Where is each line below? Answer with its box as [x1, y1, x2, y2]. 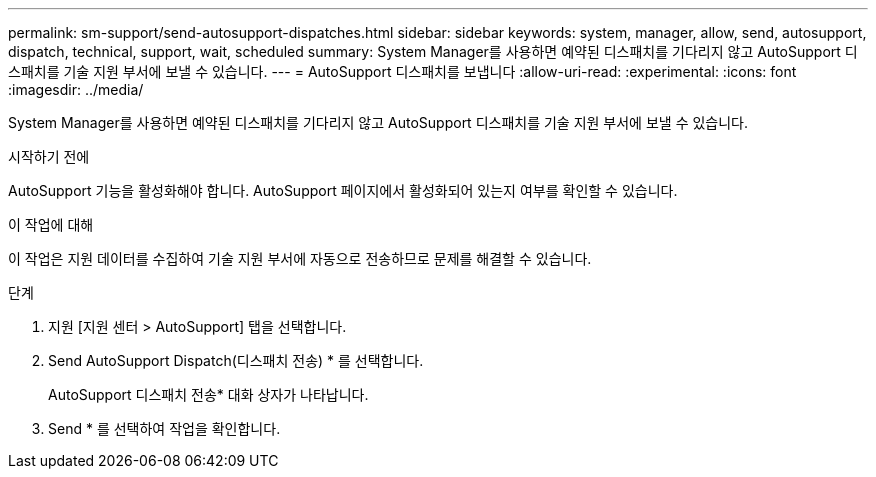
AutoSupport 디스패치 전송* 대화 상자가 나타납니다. [48, 386, 369, 403]
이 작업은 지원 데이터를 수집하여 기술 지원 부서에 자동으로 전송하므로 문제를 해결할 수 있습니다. [8, 250, 592, 267]
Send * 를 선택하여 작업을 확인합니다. [48, 420, 281, 437]
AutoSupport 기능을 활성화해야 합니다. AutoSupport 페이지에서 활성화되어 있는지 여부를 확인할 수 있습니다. [8, 182, 678, 199]
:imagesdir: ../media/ [8, 81, 144, 98]
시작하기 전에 [8, 148, 90, 165]
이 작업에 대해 [8, 216, 94, 233]
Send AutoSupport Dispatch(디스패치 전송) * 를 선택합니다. [48, 352, 424, 369]
